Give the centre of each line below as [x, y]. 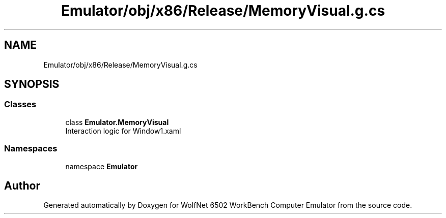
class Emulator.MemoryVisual [117, 122]
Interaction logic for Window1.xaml [123, 131]
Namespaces [31, 149]
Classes [20, 104]
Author [22, 185]
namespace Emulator [102, 166]
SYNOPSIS [32, 84]
